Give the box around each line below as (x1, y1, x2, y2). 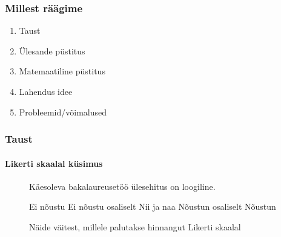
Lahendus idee (19, 85, 73, 97)
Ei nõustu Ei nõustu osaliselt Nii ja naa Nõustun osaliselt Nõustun (29, 200, 276, 213)
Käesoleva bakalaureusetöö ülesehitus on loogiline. (29, 180, 216, 192)
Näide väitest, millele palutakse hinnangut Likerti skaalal (29, 221, 241, 233)
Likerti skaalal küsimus (5, 157, 103, 169)
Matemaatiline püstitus (19, 65, 105, 77)
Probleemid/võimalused (19, 105, 107, 118)
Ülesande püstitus (19, 44, 85, 57)
